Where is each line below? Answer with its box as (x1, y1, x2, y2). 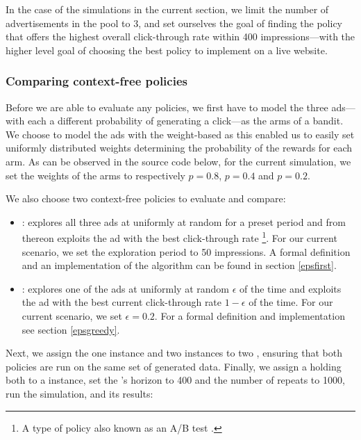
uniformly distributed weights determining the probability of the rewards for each (6, 140, 353, 155)
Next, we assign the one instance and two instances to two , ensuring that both (6, 345, 343, 360)
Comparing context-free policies (6, 72, 187, 90)
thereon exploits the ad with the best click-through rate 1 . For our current (22, 229, 337, 245)
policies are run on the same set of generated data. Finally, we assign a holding (6, 359, 342, 373)
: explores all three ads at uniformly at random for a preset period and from (22, 214, 346, 229)
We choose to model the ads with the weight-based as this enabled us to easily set (6, 127, 355, 141)
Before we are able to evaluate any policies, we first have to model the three (6, 99, 328, 114)
